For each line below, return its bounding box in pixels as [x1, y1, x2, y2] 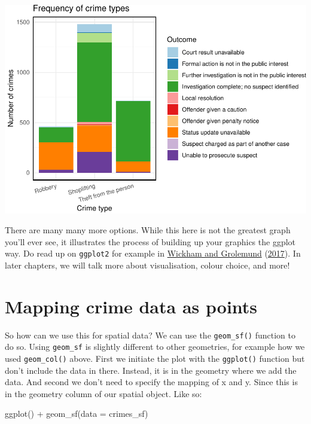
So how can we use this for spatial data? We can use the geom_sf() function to [5, 328, 295, 341]
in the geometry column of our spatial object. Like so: [5, 387, 202, 399]
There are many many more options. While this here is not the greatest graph [5, 224, 291, 236]
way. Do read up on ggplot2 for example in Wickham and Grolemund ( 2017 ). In [5, 247, 301, 260]
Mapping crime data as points [5, 294, 258, 318]
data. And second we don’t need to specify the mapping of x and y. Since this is [5, 376, 298, 388]
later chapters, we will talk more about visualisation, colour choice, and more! [5, 258, 290, 271]
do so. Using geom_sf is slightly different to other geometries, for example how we [5, 340, 305, 353]
